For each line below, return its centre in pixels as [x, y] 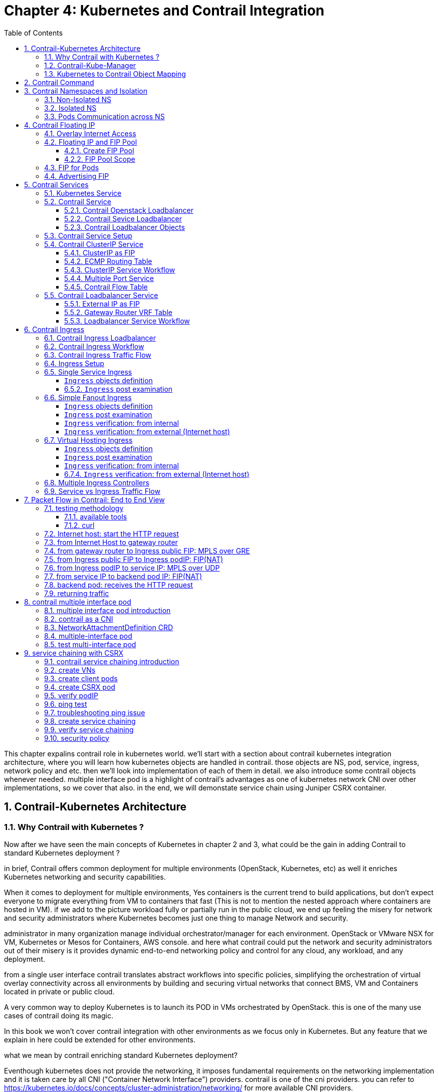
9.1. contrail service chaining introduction [112, 661]
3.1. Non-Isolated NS [78, 99]
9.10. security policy [77, 738]
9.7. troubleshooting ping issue [95, 712]
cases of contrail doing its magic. [59, 1015]
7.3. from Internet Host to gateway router [111, 542]
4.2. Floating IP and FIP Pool [91, 142]
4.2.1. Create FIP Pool [99, 150]
